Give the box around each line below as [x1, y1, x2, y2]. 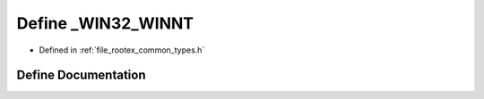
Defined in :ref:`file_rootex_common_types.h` [39, 45, 205, 55]
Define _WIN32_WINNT [16, 13, 194, 33]
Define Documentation [16, 68, 146, 83]
